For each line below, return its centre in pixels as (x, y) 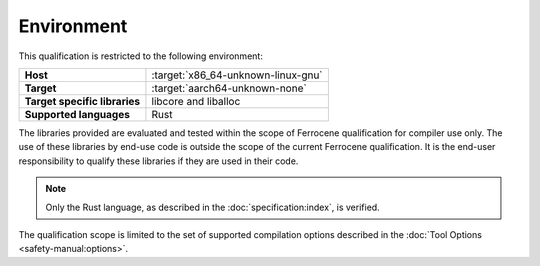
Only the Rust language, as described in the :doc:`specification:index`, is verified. (212, 207)
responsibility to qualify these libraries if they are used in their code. (158, 161)
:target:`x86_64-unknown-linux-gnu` (237, 75)
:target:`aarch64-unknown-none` (229, 88)
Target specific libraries (82, 101)
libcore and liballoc (196, 101)
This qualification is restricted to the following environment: (141, 56)
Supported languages (77, 114)
